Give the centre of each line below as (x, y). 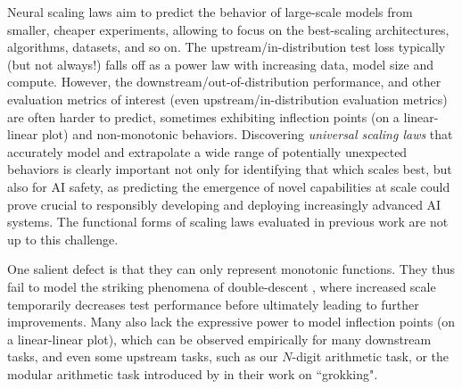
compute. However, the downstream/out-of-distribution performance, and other (224, 82)
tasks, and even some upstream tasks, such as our (143, 356)
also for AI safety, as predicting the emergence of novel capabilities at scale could (229, 186)
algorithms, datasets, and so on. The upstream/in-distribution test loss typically (227, 47)
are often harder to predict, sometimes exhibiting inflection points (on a (203, 116)
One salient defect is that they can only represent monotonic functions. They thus (231, 269)
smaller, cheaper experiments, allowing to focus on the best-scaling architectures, (228, 29)
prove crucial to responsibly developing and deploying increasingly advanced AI (224, 204)
